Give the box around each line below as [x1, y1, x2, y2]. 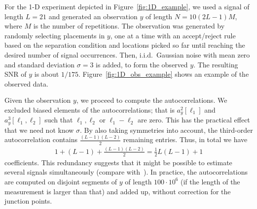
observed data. [4, 78, 48, 89]
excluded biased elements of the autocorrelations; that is [4, 104, 175, 115]
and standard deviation [4, 59, 75, 69]
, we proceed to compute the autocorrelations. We [76, 95, 227, 105]
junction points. [4, 196, 52, 206]
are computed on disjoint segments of [4, 176, 117, 186]
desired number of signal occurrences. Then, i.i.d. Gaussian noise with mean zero [4, 49, 250, 60]
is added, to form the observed [96, 59, 188, 69]
